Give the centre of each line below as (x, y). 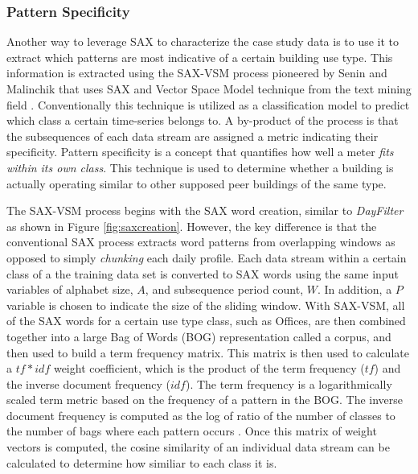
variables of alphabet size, (70, 289)
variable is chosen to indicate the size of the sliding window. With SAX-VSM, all (206, 305)
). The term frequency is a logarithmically (289, 383)
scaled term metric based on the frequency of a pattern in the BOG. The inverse (205, 400)
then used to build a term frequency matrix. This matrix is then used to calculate (208, 352)
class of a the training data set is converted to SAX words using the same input (203, 273)
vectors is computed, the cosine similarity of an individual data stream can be (198, 447)
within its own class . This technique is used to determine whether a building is (200, 167)
